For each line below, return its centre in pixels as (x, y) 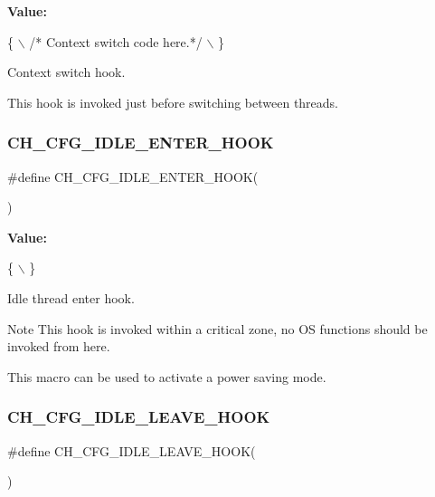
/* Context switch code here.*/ (116, 41)
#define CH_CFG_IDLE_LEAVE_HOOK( (132, 450)
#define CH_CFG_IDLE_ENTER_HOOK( (133, 176)
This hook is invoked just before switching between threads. (173, 102)
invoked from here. (59, 346)
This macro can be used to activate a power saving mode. (167, 376)
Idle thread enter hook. (71, 297)
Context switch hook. (66, 72)
